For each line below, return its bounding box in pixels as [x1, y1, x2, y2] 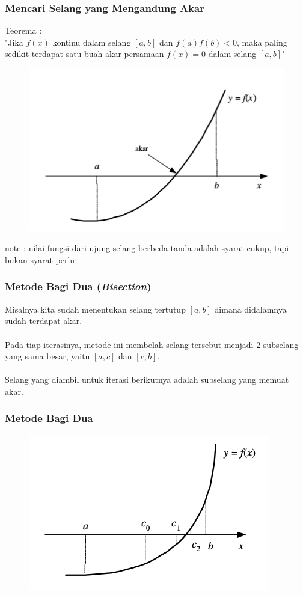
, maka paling [237, 35, 287, 48]
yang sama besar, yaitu [5, 350, 90, 362]
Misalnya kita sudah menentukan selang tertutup [5, 302, 186, 315]
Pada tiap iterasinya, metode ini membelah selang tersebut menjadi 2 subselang [5, 338, 299, 350]
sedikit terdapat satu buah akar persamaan [5, 47, 164, 60]
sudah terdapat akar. [5, 314, 82, 327]
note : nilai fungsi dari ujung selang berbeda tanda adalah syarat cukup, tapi [5, 242, 289, 254]
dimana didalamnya [214, 302, 287, 315]
